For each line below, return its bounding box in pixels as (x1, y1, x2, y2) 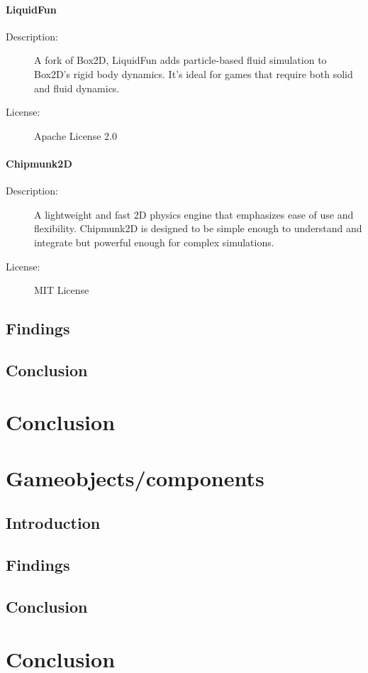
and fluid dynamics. (34, 80, 120, 95)
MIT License (34, 283, 89, 297)
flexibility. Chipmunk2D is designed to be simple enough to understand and (34, 221, 362, 236)
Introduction (6, 512, 101, 534)
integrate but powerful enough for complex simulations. (34, 234, 274, 249)
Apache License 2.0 (34, 128, 117, 143)
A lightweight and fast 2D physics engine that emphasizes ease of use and (34, 207, 354, 221)
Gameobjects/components (6, 463, 264, 492)
